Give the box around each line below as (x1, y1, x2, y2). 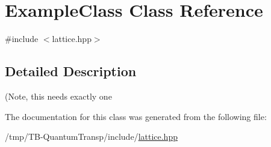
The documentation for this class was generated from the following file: (5, 110, 267, 122)
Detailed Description (5, 62, 137, 80)
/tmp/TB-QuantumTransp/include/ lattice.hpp (5, 130, 178, 143)
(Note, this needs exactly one (5, 89, 112, 102)
